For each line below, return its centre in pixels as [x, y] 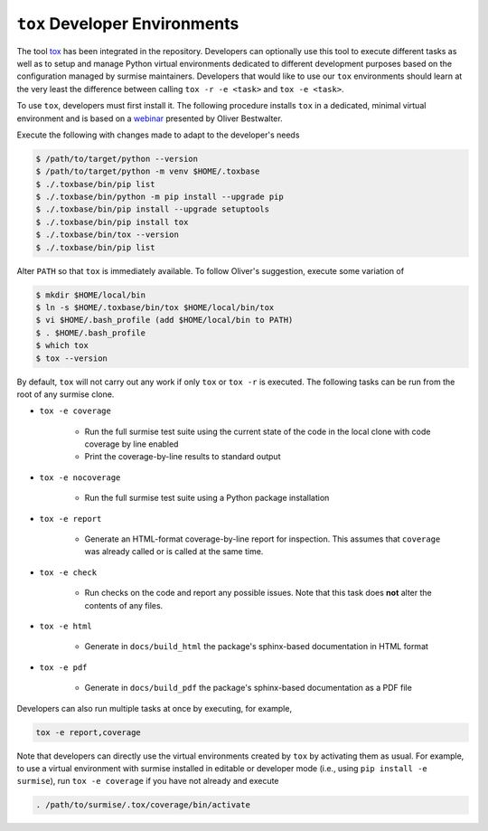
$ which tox [62, 345]
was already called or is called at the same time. [174, 552]
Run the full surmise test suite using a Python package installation [207, 498]
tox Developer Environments [128, 24]
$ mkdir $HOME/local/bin [91, 295]
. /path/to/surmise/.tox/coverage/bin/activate [143, 805]
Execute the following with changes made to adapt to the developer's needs [158, 135]
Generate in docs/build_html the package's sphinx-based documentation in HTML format [257, 647]
